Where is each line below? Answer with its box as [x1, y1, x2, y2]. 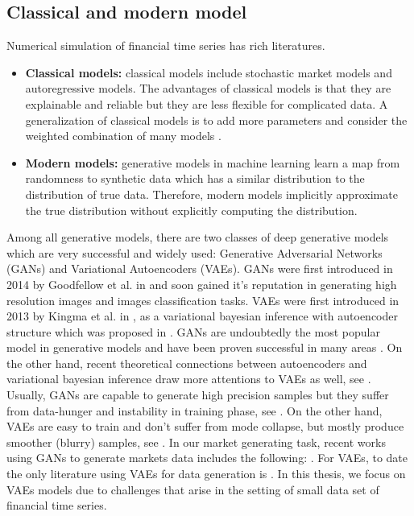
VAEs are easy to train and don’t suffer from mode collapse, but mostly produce [6, 418, 404, 435]
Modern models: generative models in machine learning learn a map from [25, 154, 400, 171]
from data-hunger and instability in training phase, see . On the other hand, [6, 402, 383, 419]
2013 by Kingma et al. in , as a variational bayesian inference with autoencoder [6, 308, 398, 324]
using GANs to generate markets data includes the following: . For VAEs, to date [6, 449, 408, 466]
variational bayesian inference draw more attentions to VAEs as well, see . [6, 370, 371, 387]
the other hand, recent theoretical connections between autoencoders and [6, 354, 367, 371]
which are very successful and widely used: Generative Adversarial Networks [6, 244, 383, 261]
